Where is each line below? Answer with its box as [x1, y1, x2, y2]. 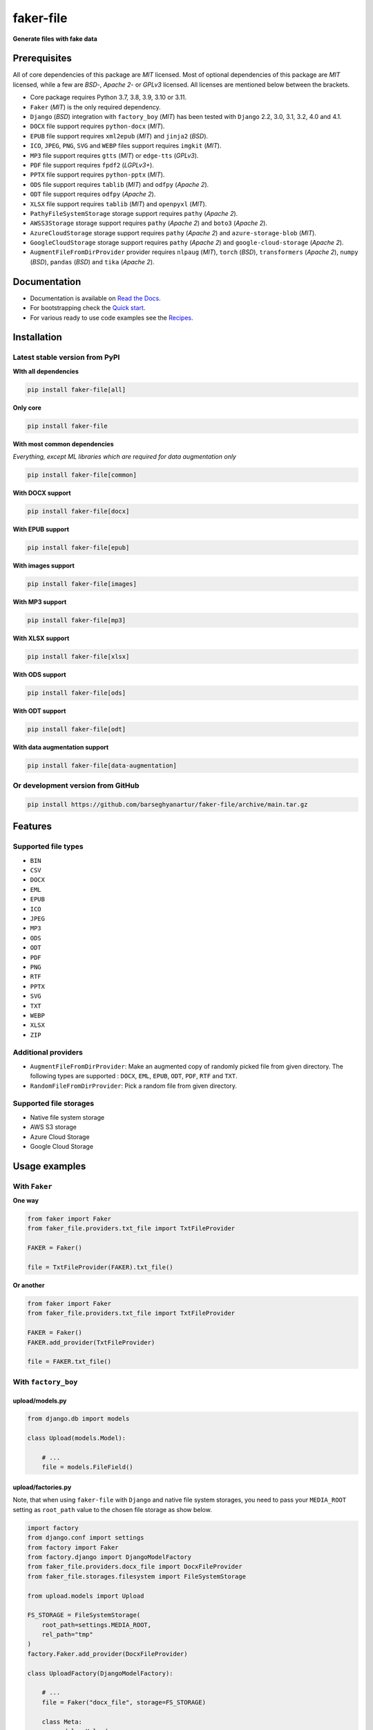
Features [12, 821, 52, 832]
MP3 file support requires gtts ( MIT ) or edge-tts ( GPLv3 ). [30, 151, 199, 159]
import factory [27, 1524, 79, 1532]
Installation [12, 331, 62, 343]
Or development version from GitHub [12, 781, 140, 790]
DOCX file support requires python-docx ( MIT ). [30, 122, 165, 131]
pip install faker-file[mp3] [27, 616, 126, 624]
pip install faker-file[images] [27, 580, 137, 588]
